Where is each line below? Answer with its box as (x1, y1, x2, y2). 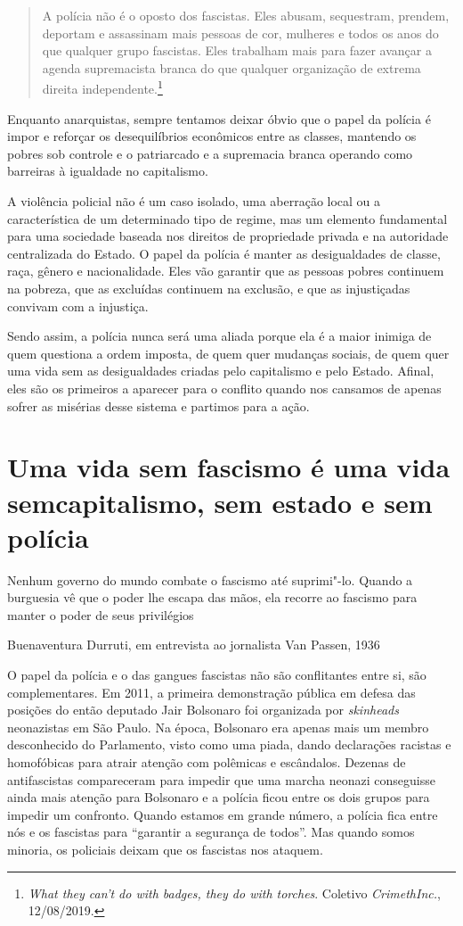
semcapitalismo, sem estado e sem (7, 484, 433, 520)
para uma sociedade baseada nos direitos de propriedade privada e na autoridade (7, 227, 449, 245)
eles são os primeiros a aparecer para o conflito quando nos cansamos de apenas (7, 378, 442, 397)
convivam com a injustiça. (7, 296, 149, 315)
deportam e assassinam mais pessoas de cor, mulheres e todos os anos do (42, 23, 439, 42)
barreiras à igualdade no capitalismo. (7, 161, 208, 180)
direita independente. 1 (42, 77, 163, 98)
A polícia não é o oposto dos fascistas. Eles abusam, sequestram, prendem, (42, 6, 450, 24)
